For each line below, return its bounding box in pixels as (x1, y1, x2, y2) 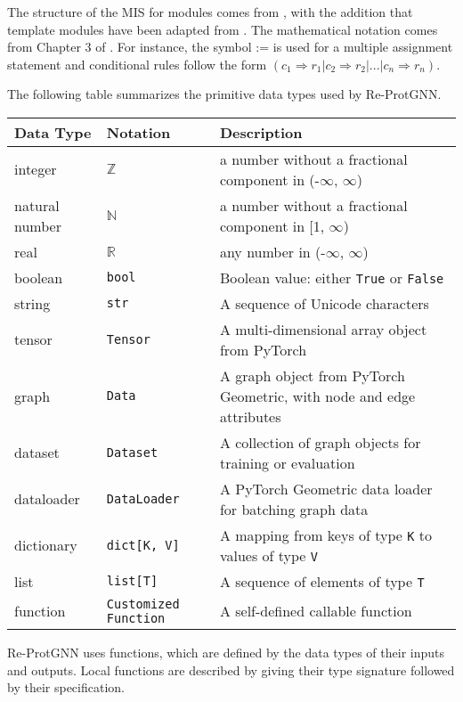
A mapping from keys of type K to (219, 524, 433, 545)
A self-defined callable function (219, 600, 412, 622)
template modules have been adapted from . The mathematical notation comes (7, 20, 438, 38)
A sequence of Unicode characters (219, 292, 429, 314)
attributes (219, 405, 281, 427)
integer (14, 159, 57, 180)
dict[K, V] (106, 537, 180, 552)
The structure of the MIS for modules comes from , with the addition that (7, 3, 413, 20)
